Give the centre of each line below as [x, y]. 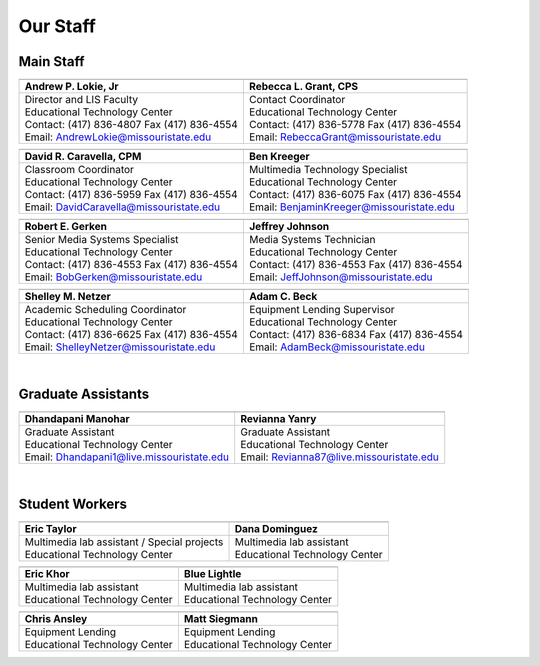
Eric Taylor [50, 528]
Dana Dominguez [276, 528]
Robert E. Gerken [66, 227]
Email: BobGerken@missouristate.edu [113, 277]
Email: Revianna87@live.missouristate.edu [340, 457]
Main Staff [51, 61]
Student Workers [73, 503]
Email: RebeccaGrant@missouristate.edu [345, 137]
